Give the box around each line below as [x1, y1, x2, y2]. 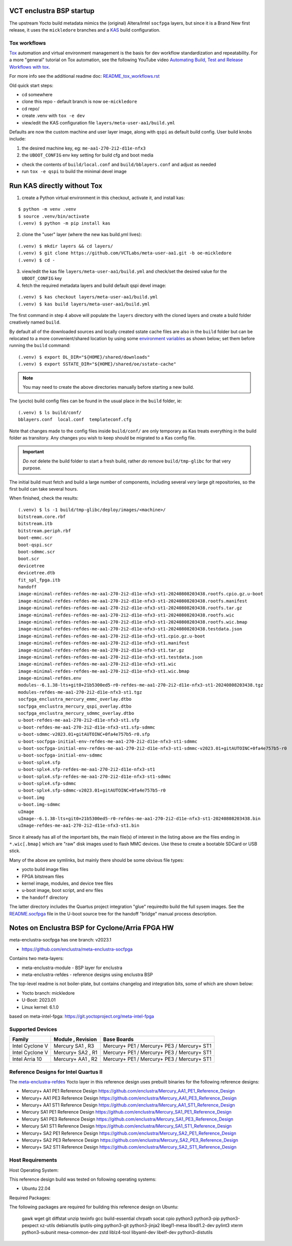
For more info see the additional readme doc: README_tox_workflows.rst [9, 73, 160, 79]
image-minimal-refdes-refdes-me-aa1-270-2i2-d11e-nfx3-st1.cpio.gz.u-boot [18, 633, 205, 639]
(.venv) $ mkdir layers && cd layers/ [18, 243, 113, 249]
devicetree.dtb [18, 570, 55, 576]
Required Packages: [9, 1194, 51, 1201]
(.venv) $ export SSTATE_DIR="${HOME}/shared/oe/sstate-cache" [18, 361, 176, 367]
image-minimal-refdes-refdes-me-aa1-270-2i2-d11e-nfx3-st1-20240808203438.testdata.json [18, 626, 242, 632]
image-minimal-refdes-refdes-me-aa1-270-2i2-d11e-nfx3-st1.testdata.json [18, 654, 203, 660]
